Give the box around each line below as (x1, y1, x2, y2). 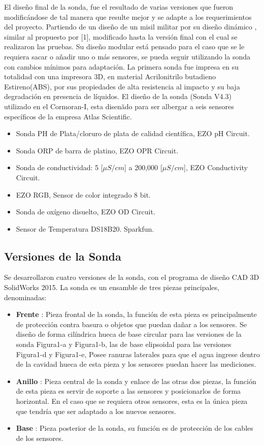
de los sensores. (16, 432, 63, 443)
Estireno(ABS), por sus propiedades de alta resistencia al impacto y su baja (4, 81, 240, 91)
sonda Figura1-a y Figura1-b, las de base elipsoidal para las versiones (16, 339, 232, 349)
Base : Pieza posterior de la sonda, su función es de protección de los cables (16, 423, 253, 433)
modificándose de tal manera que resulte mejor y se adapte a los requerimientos (4, 11, 252, 22)
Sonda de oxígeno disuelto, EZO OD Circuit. (16, 206, 155, 217)
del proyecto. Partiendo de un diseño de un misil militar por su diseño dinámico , (4, 21, 257, 32)
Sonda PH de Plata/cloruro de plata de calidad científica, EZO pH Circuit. (16, 128, 250, 139)
